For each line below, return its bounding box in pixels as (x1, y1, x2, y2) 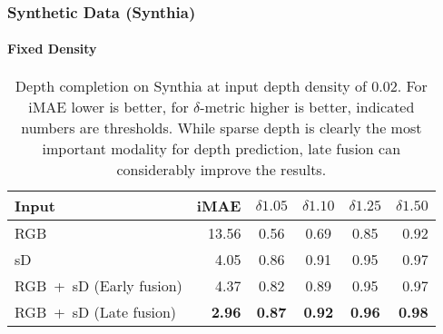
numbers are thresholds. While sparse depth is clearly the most (21, 116, 422, 138)
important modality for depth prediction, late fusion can (42, 137, 401, 159)
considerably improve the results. (116, 158, 327, 180)
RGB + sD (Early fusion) (15, 274, 182, 296)
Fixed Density (7, 39, 97, 58)
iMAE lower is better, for (28, 95, 189, 117)
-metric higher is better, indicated (200, 95, 415, 117)
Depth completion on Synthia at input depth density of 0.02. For (15, 74, 428, 96)
